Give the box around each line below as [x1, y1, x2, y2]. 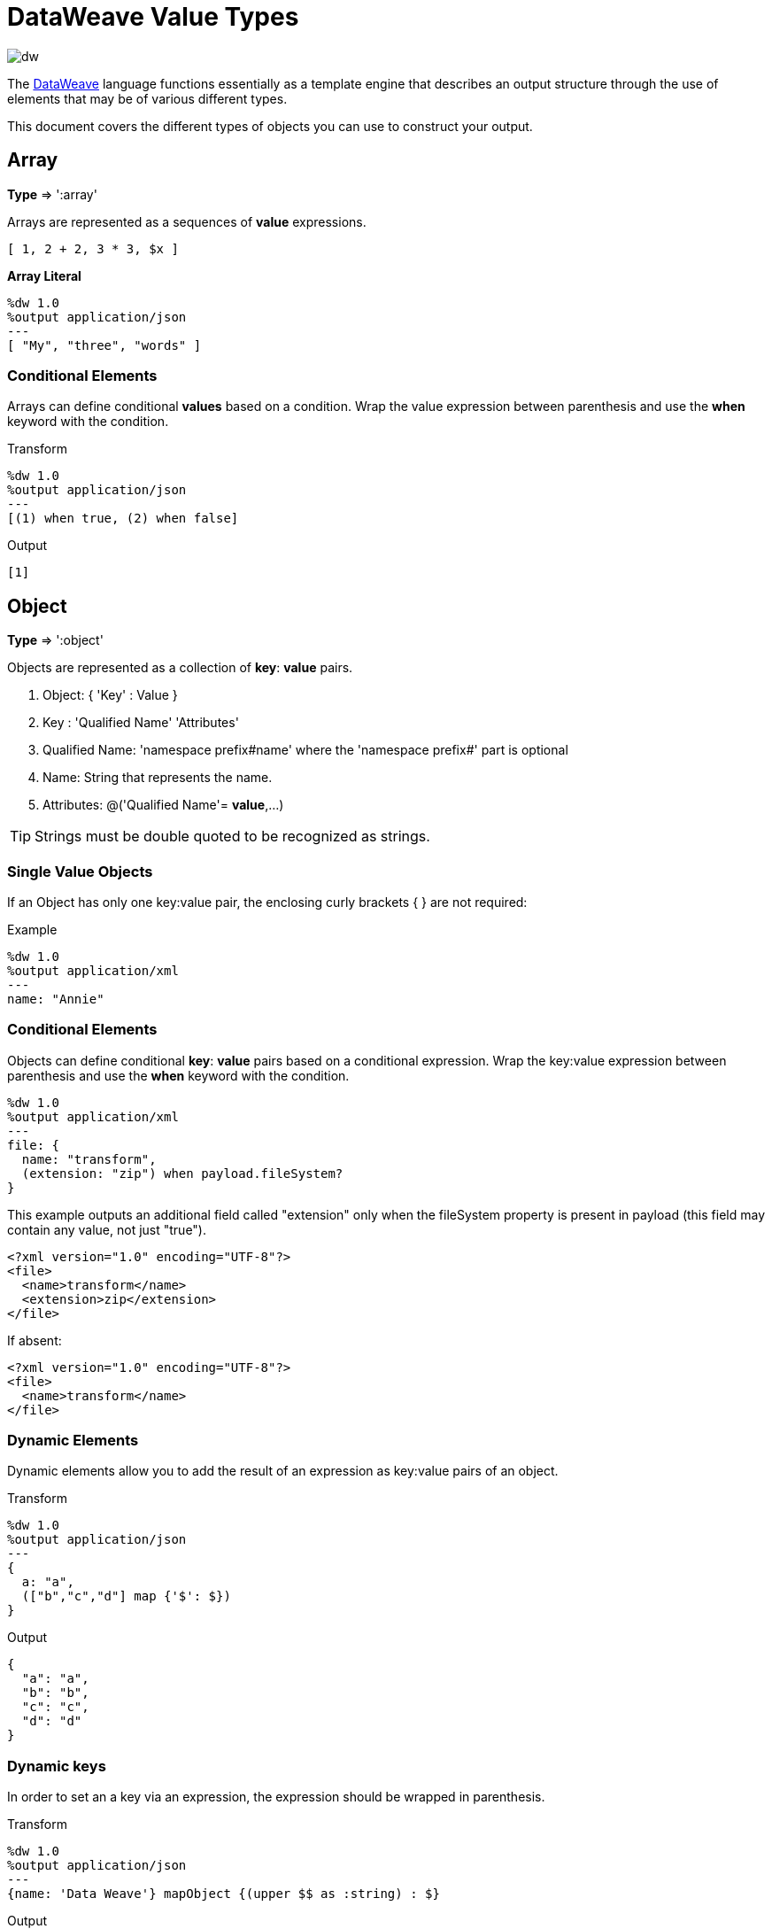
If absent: [7, 1332, 62, 1348]
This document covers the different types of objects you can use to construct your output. [7, 118, 533, 134]
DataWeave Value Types [7, 2, 299, 32]
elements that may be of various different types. [7, 90, 288, 106]
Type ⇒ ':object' [7, 632, 104, 648]
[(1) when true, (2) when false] [7, 511, 239, 526]
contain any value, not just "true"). [7, 1221, 206, 1237]
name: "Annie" [7, 991, 104, 1006]
